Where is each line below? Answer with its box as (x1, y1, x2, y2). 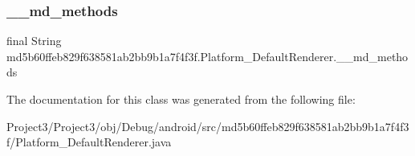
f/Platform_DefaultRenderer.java (6, 133, 172, 150)
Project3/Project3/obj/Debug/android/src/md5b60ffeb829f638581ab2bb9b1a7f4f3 (6, 117, 409, 134)
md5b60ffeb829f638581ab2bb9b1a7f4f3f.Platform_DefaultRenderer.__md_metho (6, 47, 409, 64)
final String (6, 32, 62, 49)
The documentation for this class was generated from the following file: (6, 91, 356, 107)
